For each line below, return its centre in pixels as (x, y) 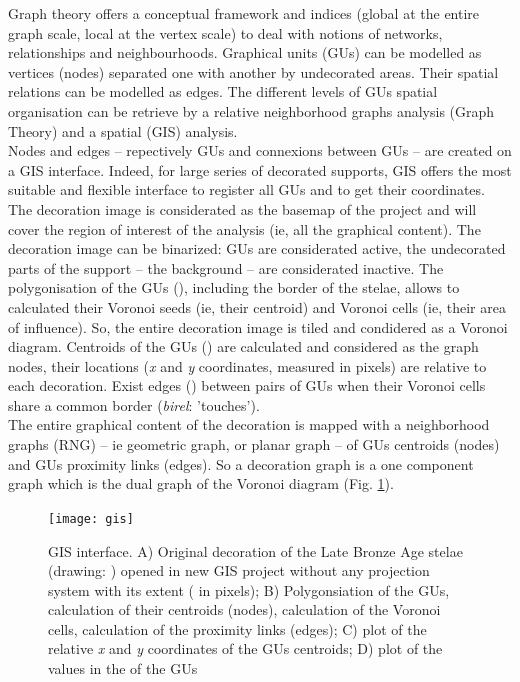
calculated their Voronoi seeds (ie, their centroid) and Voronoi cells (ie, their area (257, 306)
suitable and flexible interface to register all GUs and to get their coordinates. (246, 189)
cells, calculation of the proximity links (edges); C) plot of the (237, 628)
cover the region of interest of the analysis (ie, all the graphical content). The (244, 228)
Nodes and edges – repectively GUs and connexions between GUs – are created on (260, 150)
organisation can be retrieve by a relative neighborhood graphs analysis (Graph (251, 110)
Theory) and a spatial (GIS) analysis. (123, 130)
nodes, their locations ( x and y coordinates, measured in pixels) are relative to (247, 365)
